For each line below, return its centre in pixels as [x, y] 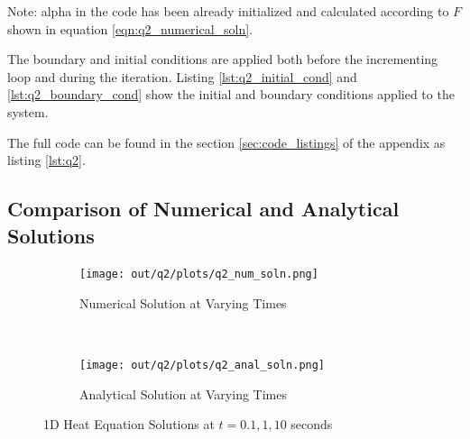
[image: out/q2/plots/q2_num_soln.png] [199, 274]
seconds [312, 424]
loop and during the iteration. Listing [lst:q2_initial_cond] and [182, 76]
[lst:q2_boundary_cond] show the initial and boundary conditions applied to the [231, 94]
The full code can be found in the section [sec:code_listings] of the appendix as [226, 142]
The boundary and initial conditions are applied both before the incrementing [223, 59]
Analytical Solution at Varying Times [183, 393]
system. [28, 111]
